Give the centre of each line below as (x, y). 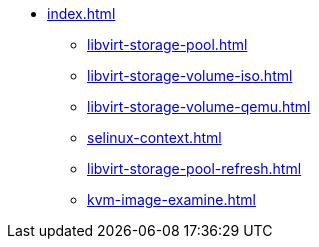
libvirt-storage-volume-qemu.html (199, 106)
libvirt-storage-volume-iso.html (190, 75)
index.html (81, 13)
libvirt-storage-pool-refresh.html (194, 168)
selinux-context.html (154, 137)
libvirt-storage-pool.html (167, 44)
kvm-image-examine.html (171, 199)
